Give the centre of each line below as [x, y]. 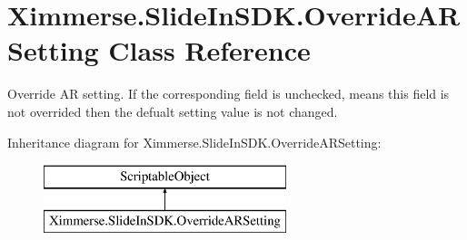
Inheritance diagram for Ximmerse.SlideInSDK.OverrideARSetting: [194, 142]
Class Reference [209, 50]
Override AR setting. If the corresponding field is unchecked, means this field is [229, 94]
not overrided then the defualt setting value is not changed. [173, 111]
